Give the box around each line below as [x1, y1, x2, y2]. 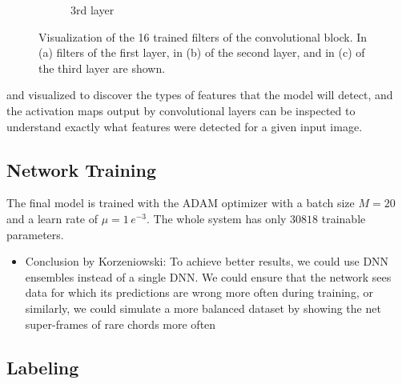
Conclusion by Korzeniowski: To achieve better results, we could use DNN [25, 253, 389, 270]
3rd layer [70, 2, 115, 18]
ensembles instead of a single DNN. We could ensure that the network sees [25, 268, 392, 285]
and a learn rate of [6, 210, 98, 226]
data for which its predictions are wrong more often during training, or [25, 284, 373, 301]
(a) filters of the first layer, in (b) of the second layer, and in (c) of [38, 44, 365, 61]
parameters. [6, 226, 64, 242]
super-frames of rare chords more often [25, 315, 216, 332]
